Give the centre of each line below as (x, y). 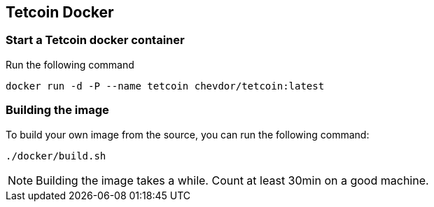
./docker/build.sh (56, 156)
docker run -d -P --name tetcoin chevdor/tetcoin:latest (165, 86)
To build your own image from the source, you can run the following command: (188, 134)
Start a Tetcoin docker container (95, 40)
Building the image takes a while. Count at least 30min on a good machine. (232, 180)
